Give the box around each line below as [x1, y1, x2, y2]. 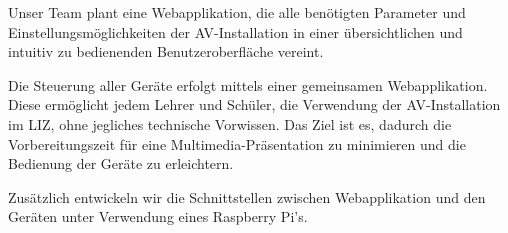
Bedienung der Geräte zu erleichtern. [8, 153, 234, 174]
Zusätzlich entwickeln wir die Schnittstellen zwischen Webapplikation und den [8, 186, 486, 207]
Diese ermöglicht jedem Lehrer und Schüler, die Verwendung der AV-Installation [8, 94, 501, 115]
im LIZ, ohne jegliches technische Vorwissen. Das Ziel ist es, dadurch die [8, 113, 452, 134]
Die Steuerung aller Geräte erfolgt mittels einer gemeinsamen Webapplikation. [8, 74, 488, 95]
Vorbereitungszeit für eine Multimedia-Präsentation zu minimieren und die [8, 133, 466, 154]
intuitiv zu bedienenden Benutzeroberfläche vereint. [8, 41, 324, 62]
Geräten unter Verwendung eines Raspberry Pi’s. [8, 206, 308, 227]
